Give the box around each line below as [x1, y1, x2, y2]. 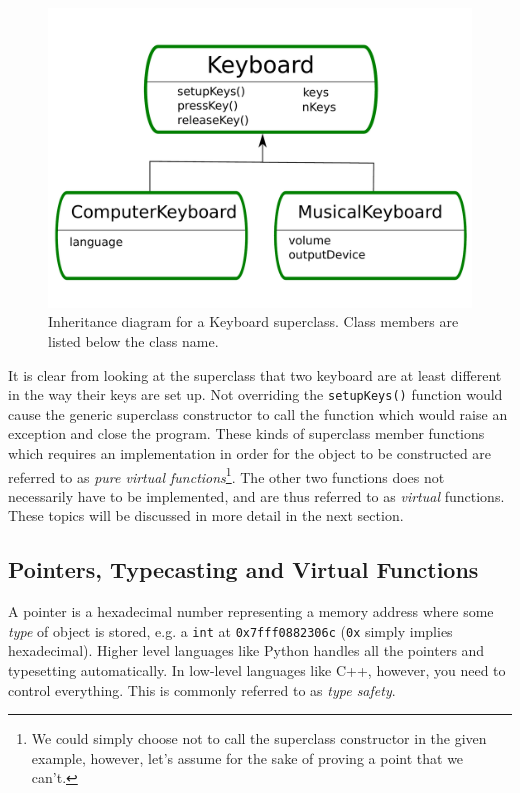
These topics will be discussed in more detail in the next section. [8, 505, 404, 526]
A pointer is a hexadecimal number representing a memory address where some [8, 601, 494, 622]
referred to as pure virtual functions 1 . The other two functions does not [8, 463, 445, 487]
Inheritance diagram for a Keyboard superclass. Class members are [48, 311, 459, 332]
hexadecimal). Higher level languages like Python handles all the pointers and [8, 640, 485, 661]
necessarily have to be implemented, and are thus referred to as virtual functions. [8, 485, 505, 506]
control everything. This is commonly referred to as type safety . [8, 679, 396, 700]
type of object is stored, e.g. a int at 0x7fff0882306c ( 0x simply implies [8, 620, 453, 641]
